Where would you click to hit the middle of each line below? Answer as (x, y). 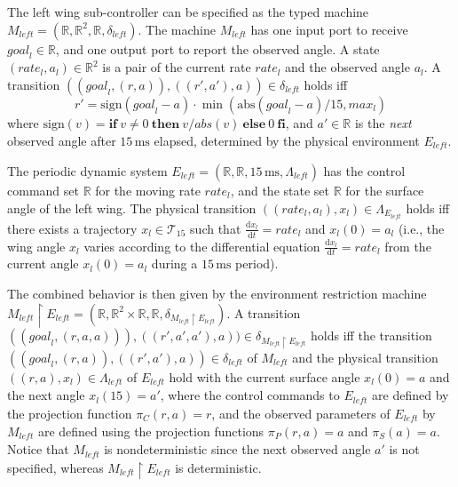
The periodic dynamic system (87, 171)
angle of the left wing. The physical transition (132, 208)
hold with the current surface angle (265, 376)
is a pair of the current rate (177, 67)
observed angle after (62, 140)
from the (408, 246)
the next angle (46, 395)
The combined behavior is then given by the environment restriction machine (217, 293)
